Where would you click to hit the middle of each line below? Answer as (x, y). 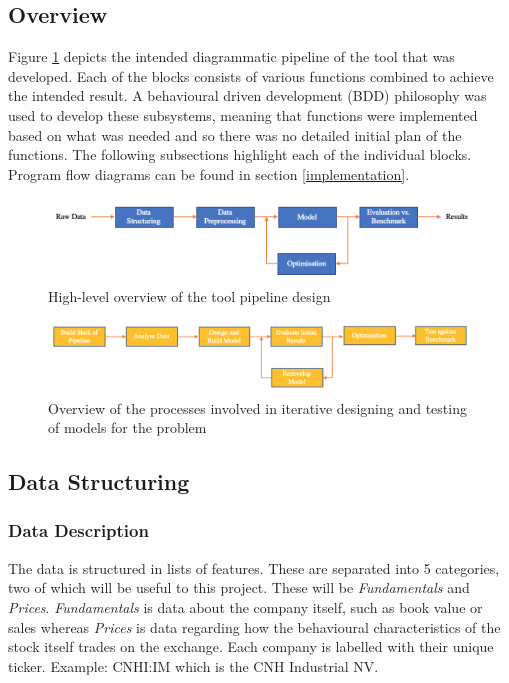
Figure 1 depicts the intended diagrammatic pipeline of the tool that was (231, 56)
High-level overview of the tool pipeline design (189, 295)
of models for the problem (127, 427)
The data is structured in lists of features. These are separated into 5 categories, (254, 567)
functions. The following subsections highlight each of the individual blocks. (240, 154)
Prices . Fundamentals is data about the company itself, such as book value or (245, 606)
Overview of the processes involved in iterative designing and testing (257, 407)
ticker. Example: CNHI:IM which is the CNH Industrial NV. (193, 665)
